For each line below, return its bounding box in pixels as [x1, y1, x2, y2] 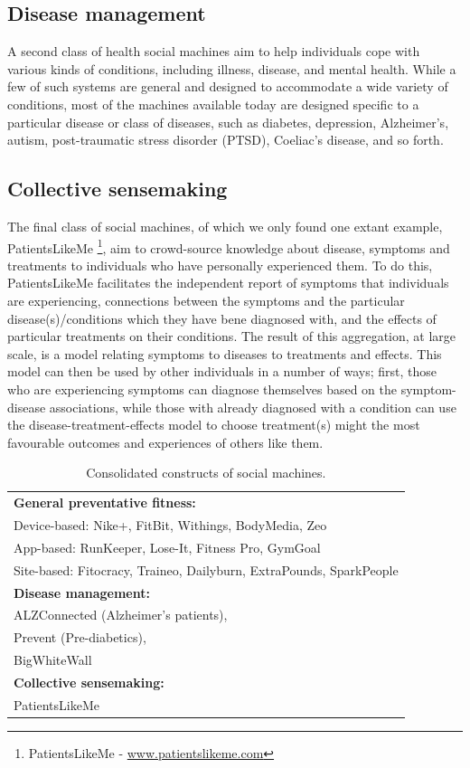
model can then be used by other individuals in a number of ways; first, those [7, 362, 437, 381]
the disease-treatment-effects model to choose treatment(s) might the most [7, 415, 420, 434]
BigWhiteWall [14, 650, 92, 669]
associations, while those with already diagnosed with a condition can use [49, 397, 456, 416]
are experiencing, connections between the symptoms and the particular [7, 291, 405, 309]
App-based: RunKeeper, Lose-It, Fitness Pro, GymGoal [14, 537, 321, 556]
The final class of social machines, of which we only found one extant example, [7, 216, 443, 235]
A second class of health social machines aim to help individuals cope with [7, 42, 420, 61]
